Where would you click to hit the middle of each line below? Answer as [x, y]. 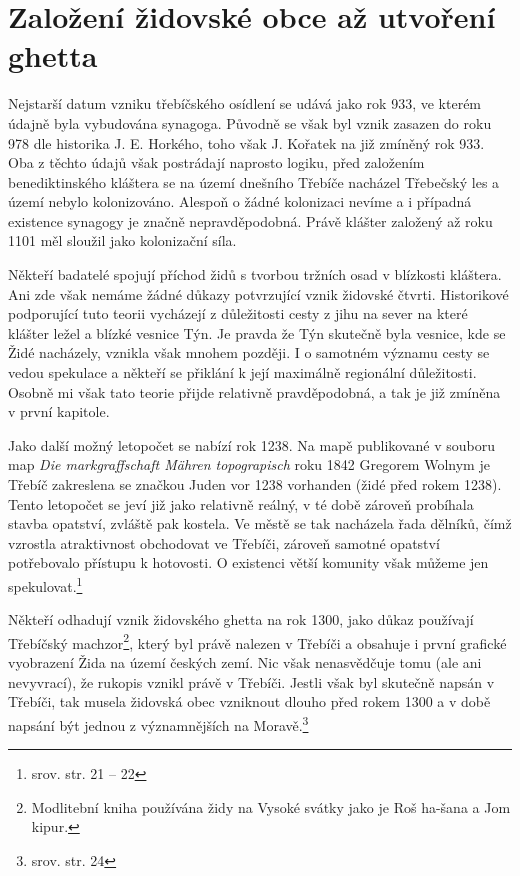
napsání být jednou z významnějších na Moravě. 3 [158, 723]
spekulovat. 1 [45, 584]
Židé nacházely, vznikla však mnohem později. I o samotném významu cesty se [249, 352]
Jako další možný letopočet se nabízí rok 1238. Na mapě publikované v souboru [252, 444]
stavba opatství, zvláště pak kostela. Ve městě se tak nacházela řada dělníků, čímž [260, 523]
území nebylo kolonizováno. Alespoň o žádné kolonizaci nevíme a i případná [240, 201]
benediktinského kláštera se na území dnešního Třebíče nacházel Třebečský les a [254, 181]
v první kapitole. [59, 411]
